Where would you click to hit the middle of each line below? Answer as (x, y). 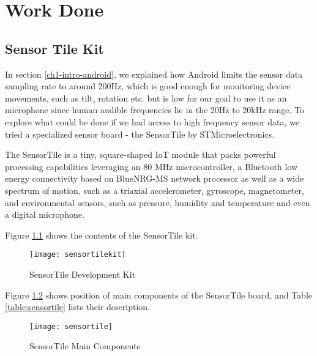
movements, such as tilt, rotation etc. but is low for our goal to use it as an (146, 98)
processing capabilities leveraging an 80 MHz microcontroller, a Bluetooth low (151, 166)
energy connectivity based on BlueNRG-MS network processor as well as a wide (155, 178)
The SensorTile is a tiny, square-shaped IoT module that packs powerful (140, 154)
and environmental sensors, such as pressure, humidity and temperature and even (158, 202)
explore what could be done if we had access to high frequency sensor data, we (152, 121)
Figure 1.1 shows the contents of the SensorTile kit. (102, 235)
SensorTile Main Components (85, 346)
